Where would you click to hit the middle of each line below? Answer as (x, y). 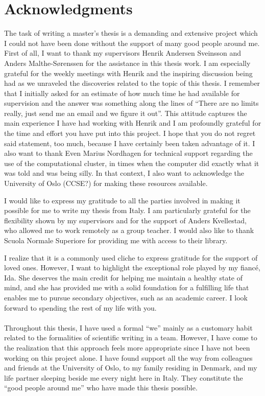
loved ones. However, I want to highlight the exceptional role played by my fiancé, (132, 267)
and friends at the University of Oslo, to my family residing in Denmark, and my (131, 368)
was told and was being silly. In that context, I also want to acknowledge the (124, 173)
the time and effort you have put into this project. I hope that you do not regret (130, 133)
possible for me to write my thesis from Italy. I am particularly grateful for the (127, 210)
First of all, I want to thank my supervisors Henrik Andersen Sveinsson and (123, 53)
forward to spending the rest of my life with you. (80, 307)
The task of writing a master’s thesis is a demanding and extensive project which (131, 33)
